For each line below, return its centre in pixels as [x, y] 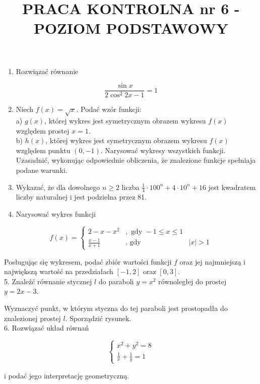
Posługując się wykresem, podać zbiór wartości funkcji [88, 261]
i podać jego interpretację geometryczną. [67, 375]
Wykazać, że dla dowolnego [58, 187]
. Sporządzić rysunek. [98, 318]
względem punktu [43, 150]
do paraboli [116, 281]
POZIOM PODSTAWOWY [131, 28]
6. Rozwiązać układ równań [47, 328]
